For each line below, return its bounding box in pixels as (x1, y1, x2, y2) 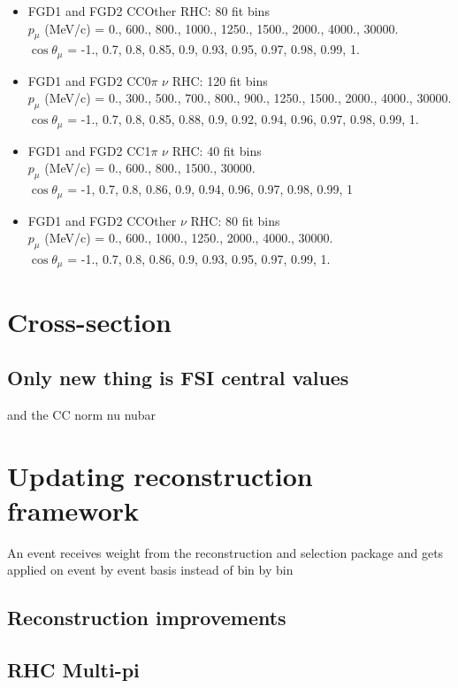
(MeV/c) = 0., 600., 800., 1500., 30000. (44, 158, 256, 177)
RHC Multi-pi (7, 656, 140, 684)
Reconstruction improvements (7, 604, 286, 631)
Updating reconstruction (7, 457, 313, 493)
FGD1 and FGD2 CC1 (27, 141, 151, 159)
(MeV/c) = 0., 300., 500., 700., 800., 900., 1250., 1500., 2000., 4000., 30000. (44, 89, 452, 107)
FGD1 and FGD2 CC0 (27, 71, 151, 89)
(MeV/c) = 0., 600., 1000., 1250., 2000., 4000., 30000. (44, 228, 333, 247)
